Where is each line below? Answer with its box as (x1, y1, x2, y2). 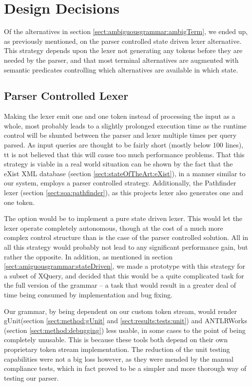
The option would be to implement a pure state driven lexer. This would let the (4, 213, 243, 223)
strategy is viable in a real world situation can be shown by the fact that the (4, 159, 233, 169)
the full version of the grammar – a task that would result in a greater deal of (4, 280, 236, 290)
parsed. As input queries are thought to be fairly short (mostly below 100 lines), (4, 140, 244, 150)
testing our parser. (4, 372, 59, 383)
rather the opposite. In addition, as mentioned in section (4, 251, 173, 261)
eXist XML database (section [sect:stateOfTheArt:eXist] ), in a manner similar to (4, 168, 246, 178)
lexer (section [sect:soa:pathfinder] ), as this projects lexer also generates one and (4, 187, 243, 198)
